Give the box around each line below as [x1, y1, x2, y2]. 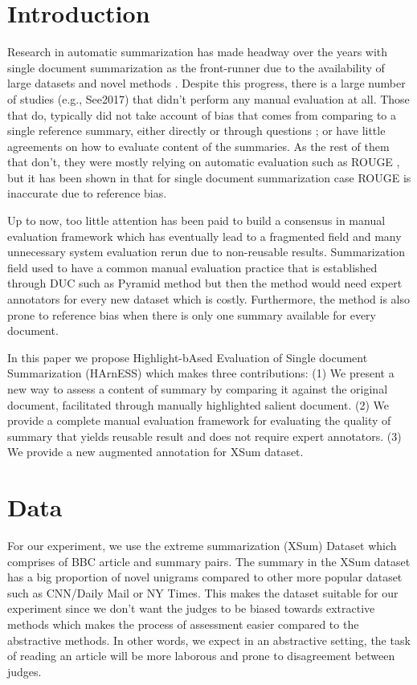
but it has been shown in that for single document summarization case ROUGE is [7, 169, 411, 186]
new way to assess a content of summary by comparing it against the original [7, 381, 388, 397]
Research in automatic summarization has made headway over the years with [7, 43, 388, 60]
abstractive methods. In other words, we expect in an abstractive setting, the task [7, 631, 411, 648]
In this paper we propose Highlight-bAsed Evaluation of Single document [7, 349, 368, 365]
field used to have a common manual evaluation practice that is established [7, 259, 378, 275]
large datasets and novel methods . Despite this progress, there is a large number [7, 75, 406, 92]
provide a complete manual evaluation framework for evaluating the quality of [7, 412, 391, 429]
